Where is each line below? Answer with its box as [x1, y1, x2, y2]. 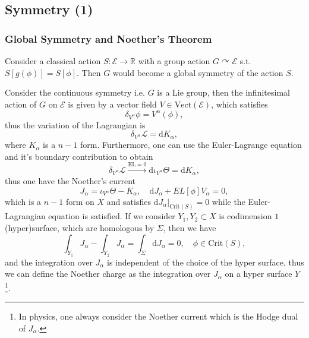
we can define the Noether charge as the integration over [5, 267, 211, 280]
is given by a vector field [68, 97, 157, 110]
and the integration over [5, 255, 93, 268]
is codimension [219, 210, 272, 222]
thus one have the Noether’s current [5, 174, 135, 187]
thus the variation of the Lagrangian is [5, 118, 146, 131]
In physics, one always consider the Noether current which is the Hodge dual [18, 310, 298, 323]
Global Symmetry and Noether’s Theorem [5, 31, 212, 46]
